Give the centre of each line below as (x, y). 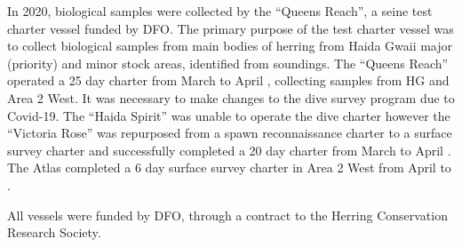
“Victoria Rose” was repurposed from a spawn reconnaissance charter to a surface (230, 133)
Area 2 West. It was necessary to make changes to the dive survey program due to (231, 97)
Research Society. (54, 232)
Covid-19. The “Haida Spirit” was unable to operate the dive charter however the (229, 115)
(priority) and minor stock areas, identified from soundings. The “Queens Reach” (228, 63)
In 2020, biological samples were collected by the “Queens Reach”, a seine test (220, 11)
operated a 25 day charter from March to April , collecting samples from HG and (228, 80)
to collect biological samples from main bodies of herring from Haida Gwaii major (230, 46)
